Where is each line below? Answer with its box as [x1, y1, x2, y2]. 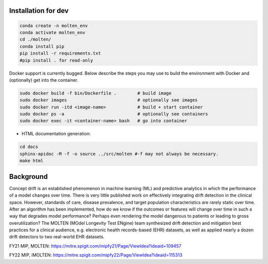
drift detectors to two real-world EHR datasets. [9, 234, 105, 240]
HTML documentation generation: [21, 131, 91, 137]
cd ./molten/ [19, 37, 52, 42]
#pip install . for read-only [19, 57, 93, 63]
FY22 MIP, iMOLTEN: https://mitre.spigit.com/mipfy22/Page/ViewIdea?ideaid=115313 [9, 252, 183, 258]
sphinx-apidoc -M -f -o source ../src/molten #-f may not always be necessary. [19, 151, 219, 157]
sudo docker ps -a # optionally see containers [19, 111, 208, 117]
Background [9, 172, 48, 181]
